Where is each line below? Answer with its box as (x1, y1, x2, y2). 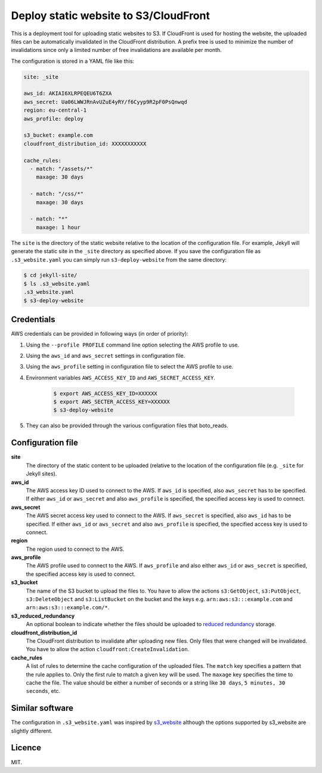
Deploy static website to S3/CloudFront (11, 9, 210, 22)
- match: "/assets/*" (30, 165, 94, 172)
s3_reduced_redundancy (11, 612, 75, 619)
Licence (11, 743, 42, 753)
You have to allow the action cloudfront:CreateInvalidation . (26, 646, 190, 653)
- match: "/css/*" (30, 191, 83, 197)
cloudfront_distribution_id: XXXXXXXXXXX (23, 140, 147, 147)
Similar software (11, 703, 74, 713)
